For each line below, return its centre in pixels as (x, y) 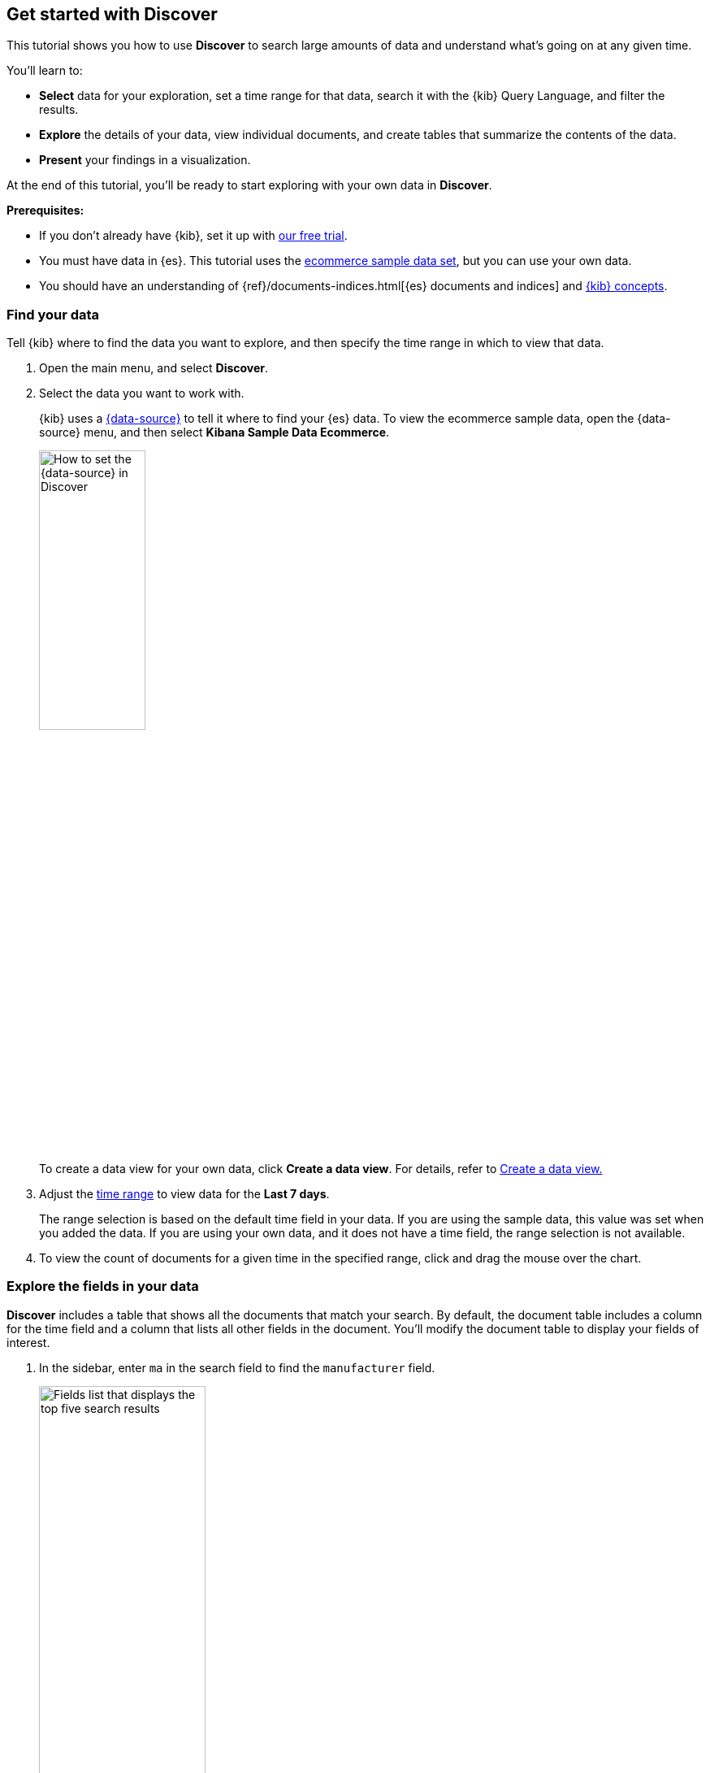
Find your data (53, 314)
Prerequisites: (45, 211)
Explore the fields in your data (103, 1286)
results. (59, 110)
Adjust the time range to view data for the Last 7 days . (184, 1193)
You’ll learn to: (45, 71)
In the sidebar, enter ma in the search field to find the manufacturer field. (237, 1367)
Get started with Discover (112, 14)
